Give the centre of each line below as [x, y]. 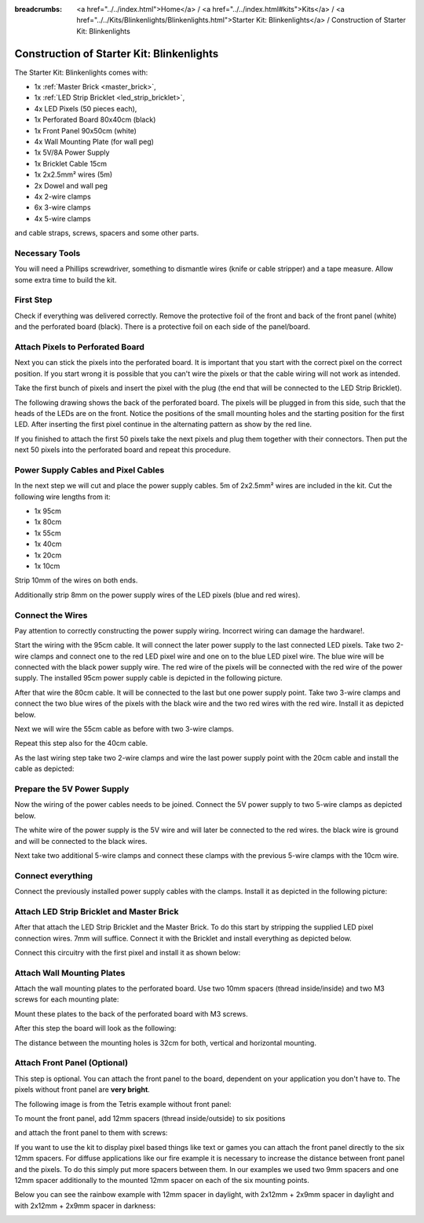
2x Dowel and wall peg [71, 185]
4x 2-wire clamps [63, 196]
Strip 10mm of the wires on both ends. [76, 580]
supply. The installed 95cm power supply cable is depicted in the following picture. [148, 678]
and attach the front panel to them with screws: [91, 1133]
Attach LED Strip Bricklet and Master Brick [97, 911]
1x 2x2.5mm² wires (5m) [73, 175]
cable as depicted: [44, 768]
